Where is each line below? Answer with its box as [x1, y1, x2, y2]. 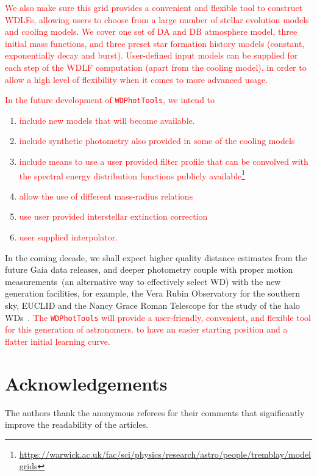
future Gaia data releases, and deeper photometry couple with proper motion [5, 263, 293, 276]
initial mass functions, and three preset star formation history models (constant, [5, 37, 305, 49]
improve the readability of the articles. [5, 418, 149, 431]
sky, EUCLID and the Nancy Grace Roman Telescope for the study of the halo [5, 299, 300, 311]
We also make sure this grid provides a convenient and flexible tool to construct [5, 1, 303, 13]
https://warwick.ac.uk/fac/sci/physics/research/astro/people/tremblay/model [19, 447, 312, 460]
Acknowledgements [5, 370, 168, 395]
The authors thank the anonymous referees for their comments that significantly [5, 406, 305, 419]
